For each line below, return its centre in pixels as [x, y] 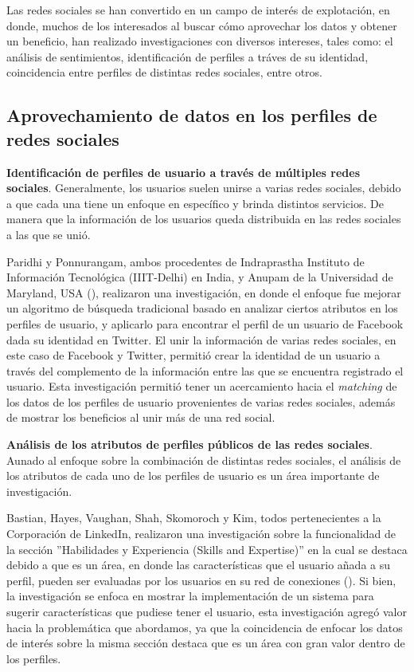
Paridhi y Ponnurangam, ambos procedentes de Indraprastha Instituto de [186, 261]
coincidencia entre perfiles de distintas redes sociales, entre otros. [164, 72]
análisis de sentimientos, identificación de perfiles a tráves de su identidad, [187, 56]
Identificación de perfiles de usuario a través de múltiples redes [184, 172]
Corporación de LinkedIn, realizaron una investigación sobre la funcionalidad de [201, 534]
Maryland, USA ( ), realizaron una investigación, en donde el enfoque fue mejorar [204, 292]
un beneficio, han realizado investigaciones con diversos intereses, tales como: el [200, 41]
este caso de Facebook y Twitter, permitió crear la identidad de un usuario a [193, 355]
